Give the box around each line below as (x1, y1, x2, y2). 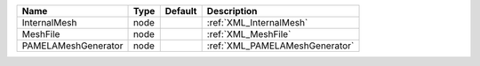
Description (206, 5, 258, 17)
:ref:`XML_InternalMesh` (206, 17, 308, 28)
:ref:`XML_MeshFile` (206, 28, 292, 40)
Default (164, 5, 197, 17)
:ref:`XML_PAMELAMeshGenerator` (206, 40, 355, 52)
